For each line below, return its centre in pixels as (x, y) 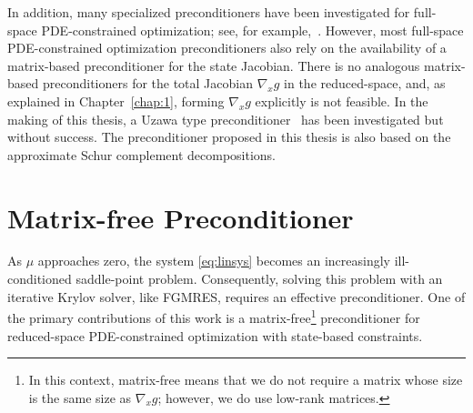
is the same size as (80, 397)
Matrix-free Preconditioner (181, 217)
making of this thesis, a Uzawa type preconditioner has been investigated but (226, 119)
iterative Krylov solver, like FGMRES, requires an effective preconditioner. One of (236, 296)
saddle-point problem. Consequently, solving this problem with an (259, 279)
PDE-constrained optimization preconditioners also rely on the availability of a (227, 48)
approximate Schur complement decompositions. (142, 154)
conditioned (40, 279)
